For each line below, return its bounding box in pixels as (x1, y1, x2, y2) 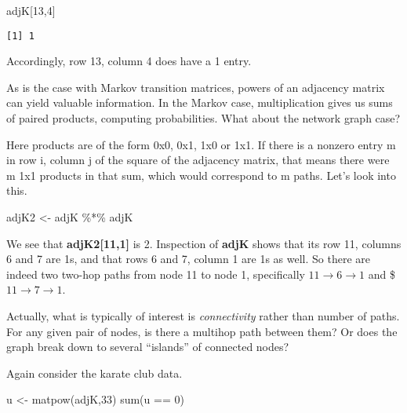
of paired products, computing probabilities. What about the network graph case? (6, 110, 401, 126)
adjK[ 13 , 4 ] (6, 2, 56, 18)
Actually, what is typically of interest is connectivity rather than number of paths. (6, 307, 400, 323)
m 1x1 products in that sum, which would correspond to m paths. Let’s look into (6, 166, 396, 183)
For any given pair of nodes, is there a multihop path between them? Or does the (6, 323, 398, 339)
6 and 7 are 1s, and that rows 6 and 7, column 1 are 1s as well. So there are (6, 250, 371, 267)
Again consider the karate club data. (6, 364, 183, 381)
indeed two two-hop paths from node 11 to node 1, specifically (6, 265, 305, 282)
